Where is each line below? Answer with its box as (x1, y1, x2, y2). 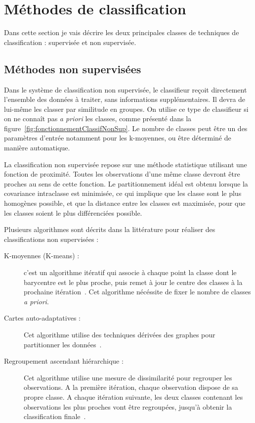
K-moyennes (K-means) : (4, 250, 80, 261)
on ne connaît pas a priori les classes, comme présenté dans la (4, 113, 192, 124)
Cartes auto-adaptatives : (4, 313, 81, 323)
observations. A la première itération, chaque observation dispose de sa (24, 382, 238, 392)
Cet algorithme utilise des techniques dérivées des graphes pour (24, 329, 215, 339)
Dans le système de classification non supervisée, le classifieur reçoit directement (4, 84, 247, 94)
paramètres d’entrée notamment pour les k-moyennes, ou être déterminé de (4, 133, 231, 143)
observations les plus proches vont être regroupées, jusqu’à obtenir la (24, 401, 232, 412)
